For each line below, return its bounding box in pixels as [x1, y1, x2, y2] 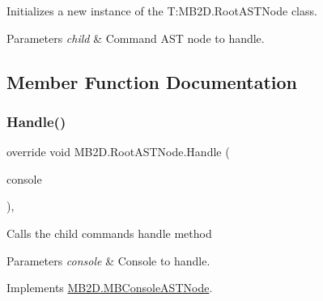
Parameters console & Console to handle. [6, 252, 210, 269]
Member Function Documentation [6, 69, 298, 94]
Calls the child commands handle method [6, 224, 212, 241]
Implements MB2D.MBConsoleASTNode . [6, 279, 213, 296]
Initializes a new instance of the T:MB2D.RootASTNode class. [6, 2, 317, 19]
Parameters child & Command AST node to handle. [6, 29, 265, 46]
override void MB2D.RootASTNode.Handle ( [6, 143, 230, 160]
